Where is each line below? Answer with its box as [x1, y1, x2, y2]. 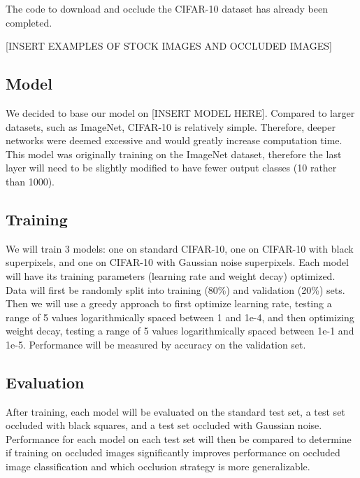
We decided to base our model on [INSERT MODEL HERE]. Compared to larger [6, 105, 355, 120]
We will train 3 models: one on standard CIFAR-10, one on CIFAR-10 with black [6, 241, 354, 255]
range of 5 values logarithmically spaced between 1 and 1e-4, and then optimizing [6, 309, 354, 324]
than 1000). [6, 174, 55, 188]
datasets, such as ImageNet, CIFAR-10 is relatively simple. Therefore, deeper [6, 119, 336, 134]
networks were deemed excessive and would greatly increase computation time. [6, 133, 343, 148]
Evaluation [6, 371, 85, 393]
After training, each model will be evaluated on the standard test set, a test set [6, 404, 345, 419]
